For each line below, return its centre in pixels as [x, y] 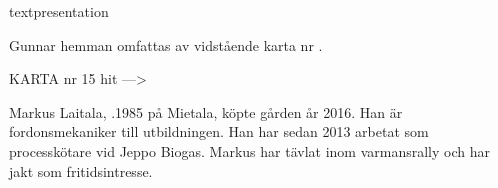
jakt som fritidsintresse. [81, 170]
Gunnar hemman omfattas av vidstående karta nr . [166, 44]
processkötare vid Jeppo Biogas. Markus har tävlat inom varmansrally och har [249, 150]
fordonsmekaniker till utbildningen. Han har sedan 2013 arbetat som [219, 131]
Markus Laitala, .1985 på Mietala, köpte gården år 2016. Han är [206, 111]
